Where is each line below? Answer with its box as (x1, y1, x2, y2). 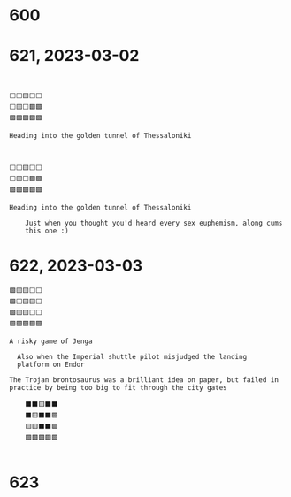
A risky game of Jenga (9, 337, 93, 346)
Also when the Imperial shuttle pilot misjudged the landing (17, 353, 248, 362)
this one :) (25, 226, 69, 235)
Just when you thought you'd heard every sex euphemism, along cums (25, 218, 283, 228)
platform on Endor (17, 360, 86, 370)
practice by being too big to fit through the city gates (9, 384, 227, 393)
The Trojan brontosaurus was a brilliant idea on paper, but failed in (9, 376, 279, 385)
